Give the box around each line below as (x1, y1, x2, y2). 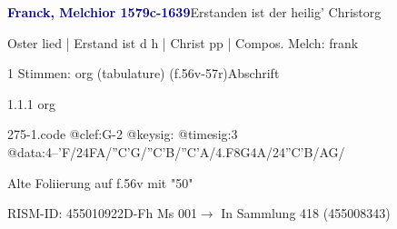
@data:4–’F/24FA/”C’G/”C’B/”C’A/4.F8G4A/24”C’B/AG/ (7, 142, 345, 161)
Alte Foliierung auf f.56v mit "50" (7, 173, 194, 192)
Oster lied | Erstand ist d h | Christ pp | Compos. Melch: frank (7, 33, 359, 52)
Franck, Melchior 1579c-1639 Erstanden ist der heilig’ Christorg (7, 3, 382, 21)
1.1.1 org (7, 94, 55, 113)
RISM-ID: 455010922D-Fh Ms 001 (7, 204, 197, 223)
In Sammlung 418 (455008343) (221, 204, 391, 223)
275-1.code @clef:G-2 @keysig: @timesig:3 (7, 124, 238, 144)
